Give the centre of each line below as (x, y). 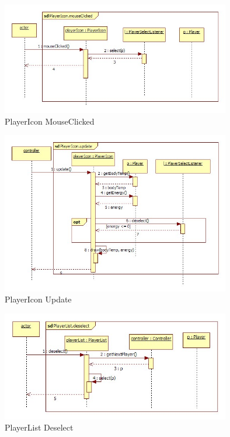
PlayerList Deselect (39, 427)
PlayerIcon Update (38, 299)
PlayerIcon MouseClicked (50, 121)
